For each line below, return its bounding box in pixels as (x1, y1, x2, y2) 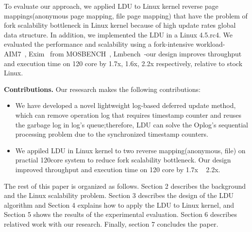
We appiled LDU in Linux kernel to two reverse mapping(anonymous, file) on (15, 145, 246, 155)
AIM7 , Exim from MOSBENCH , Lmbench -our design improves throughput (4, 48, 242, 58)
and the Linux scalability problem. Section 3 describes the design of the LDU (4, 190, 234, 200)
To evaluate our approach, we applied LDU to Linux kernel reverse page (4, 1, 218, 11)
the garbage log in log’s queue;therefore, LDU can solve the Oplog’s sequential (15, 119, 248, 129)
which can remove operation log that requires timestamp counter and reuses (15, 109, 242, 120)
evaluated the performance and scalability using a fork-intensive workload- (4, 39, 225, 49)
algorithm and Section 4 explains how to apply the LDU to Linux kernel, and (4, 199, 235, 210)
